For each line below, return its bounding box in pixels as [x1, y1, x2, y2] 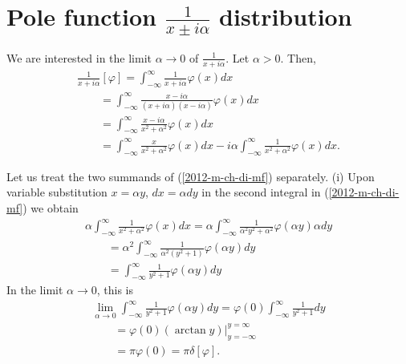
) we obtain [22, 199, 79, 216]
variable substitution [6, 184, 108, 200]
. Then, [280, 49, 316, 66]
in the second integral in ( [201, 184, 329, 200]
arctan [174, 324, 206, 336]
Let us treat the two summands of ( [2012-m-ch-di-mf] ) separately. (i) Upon [6, 168, 375, 184]
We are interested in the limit [6, 49, 152, 66]
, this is [96, 281, 134, 298]
